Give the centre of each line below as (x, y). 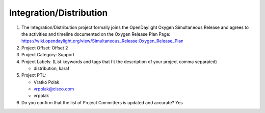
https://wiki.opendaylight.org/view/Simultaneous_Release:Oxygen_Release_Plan (102, 41)
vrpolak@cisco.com (54, 89)
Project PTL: (34, 75)
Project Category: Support (48, 55)
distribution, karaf (52, 68)
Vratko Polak (47, 82)
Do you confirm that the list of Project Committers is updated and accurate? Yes (102, 102)
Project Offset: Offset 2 (45, 48)
